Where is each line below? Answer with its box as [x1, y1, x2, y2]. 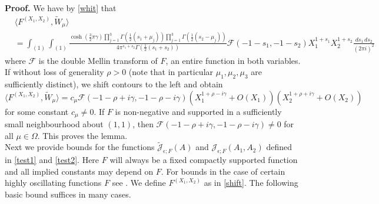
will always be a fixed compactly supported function [109, 154, 298, 166]
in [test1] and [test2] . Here [5, 154, 99, 166]
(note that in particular [128, 66, 214, 78]
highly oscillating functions [5, 176, 102, 189]
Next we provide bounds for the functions [5, 141, 155, 153]
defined [266, 141, 292, 153]
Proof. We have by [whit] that [5, 2, 117, 13]
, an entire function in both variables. [165, 54, 301, 66]
